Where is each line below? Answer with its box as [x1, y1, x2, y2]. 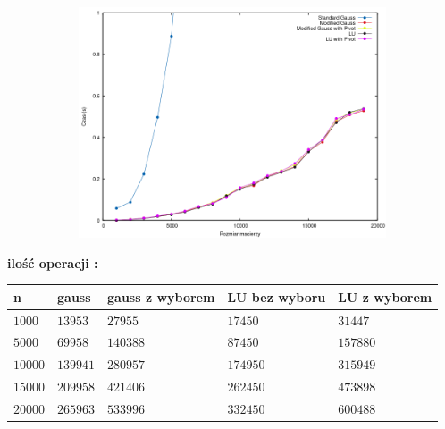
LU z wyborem [338, 287, 432, 306]
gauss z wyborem [107, 287, 215, 306]
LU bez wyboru [227, 287, 326, 306]
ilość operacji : [7, 253, 98, 272]
